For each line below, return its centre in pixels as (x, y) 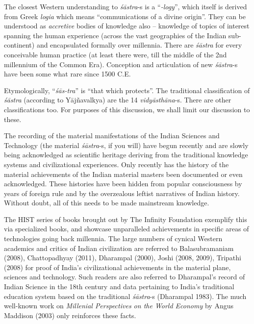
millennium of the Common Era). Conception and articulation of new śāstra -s (121, 64)
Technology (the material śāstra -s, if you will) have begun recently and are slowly (126, 145)
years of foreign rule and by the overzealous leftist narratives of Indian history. (122, 193)
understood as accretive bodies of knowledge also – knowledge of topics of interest (127, 26)
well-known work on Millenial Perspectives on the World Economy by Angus (119, 306)
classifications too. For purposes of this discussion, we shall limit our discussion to (127, 109)
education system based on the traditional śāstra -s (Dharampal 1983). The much (125, 296)
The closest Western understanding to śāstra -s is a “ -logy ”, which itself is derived (126, 6)
